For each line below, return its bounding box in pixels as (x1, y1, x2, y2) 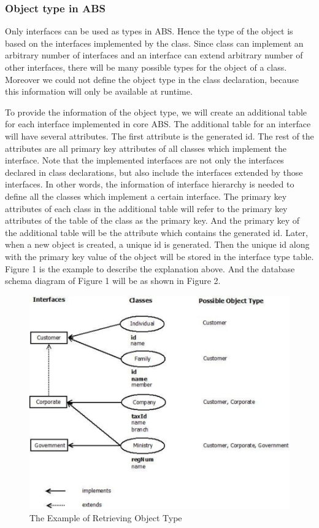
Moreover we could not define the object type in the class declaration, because (5, 73, 299, 85)
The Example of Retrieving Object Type (29, 511, 182, 524)
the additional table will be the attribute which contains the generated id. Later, (5, 226, 308, 238)
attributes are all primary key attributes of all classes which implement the (5, 141, 287, 154)
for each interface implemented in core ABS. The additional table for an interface (5, 117, 311, 130)
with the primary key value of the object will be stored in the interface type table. (5, 250, 314, 262)
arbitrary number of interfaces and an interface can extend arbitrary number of (5, 49, 303, 61)
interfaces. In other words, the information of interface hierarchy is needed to (5, 178, 294, 191)
